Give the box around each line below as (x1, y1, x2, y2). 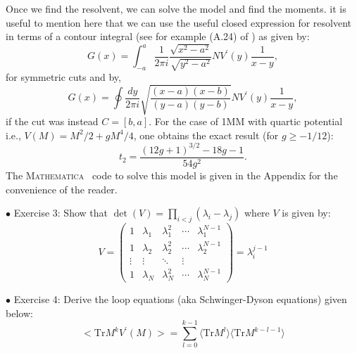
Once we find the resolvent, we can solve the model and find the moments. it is (6, 1, 346, 15)
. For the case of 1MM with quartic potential (149, 114, 343, 129)
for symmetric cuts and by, (6, 70, 121, 84)
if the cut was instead (6, 114, 99, 129)
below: (6, 305, 33, 320)
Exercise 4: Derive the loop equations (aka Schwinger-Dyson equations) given (13, 292, 347, 307)
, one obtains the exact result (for (133, 127, 279, 142)
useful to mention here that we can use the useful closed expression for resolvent (6, 15, 352, 30)
